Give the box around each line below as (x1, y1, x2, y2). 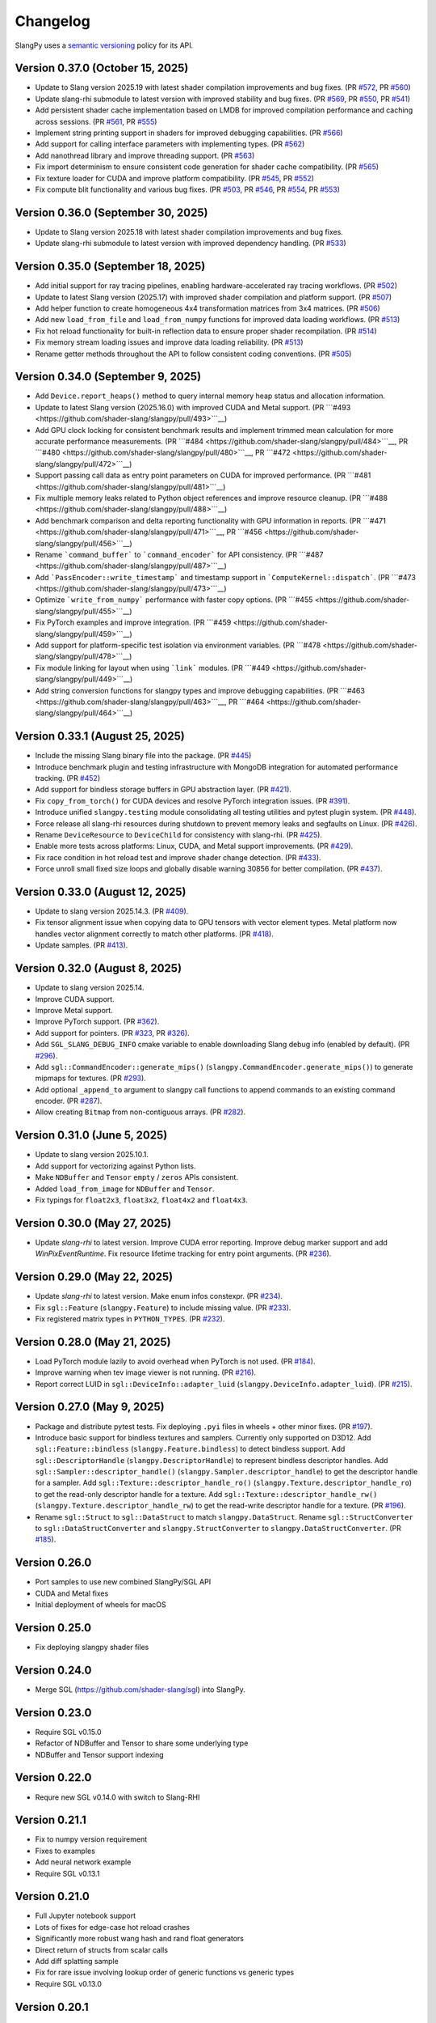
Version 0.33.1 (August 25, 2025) (15, 729, 185, 744)
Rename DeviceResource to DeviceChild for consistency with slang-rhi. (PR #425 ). (35, 830, 323, 839)
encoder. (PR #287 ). (35, 1096, 103, 1106)
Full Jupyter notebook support (35, 1911, 136, 1921)
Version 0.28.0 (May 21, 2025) (15, 1335, 171, 1349)
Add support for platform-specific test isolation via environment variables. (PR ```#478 (35, 640, 321, 651)
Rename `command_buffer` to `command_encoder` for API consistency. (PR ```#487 (35, 549, 324, 559)
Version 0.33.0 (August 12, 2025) (15, 884, 187, 898)
